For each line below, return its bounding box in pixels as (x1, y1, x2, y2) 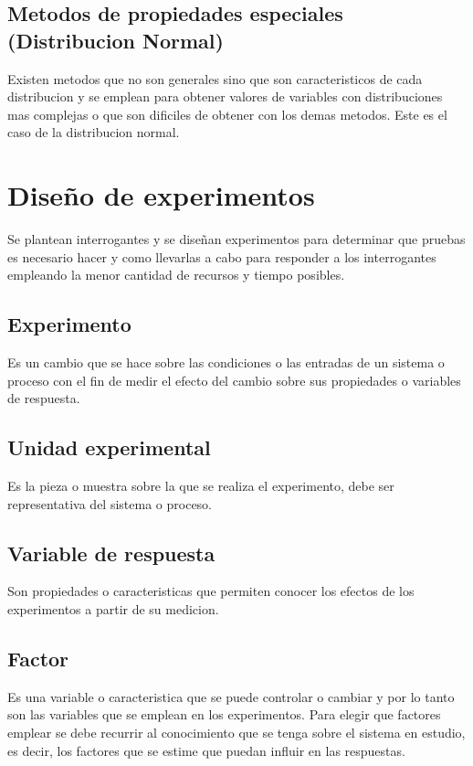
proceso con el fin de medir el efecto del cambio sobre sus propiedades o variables (7, 370, 461, 389)
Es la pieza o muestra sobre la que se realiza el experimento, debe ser (7, 476, 394, 495)
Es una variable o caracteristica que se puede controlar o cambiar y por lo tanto (7, 686, 455, 706)
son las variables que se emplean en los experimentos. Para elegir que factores (7, 705, 441, 724)
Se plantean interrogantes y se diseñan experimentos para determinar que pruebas (7, 229, 466, 249)
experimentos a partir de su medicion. (7, 600, 219, 619)
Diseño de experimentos (7, 176, 315, 214)
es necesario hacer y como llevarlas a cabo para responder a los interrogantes (7, 247, 436, 266)
